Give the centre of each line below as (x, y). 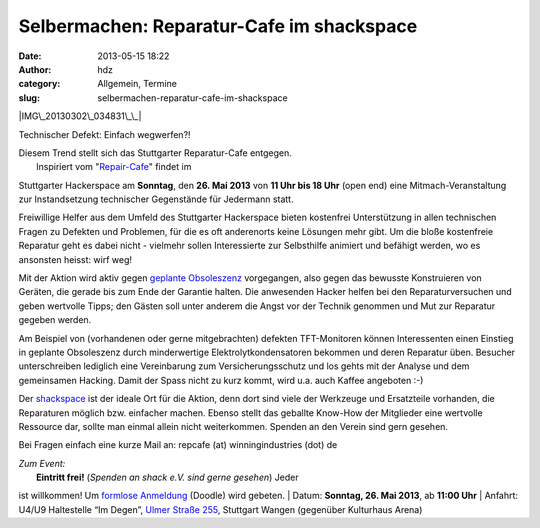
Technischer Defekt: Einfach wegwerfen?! (104, 134)
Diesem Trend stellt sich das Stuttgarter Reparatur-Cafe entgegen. (155, 152)
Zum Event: (42, 463)
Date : (30, 56)
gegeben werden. (55, 320)
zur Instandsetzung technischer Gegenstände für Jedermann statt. (156, 199)
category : (39, 84)
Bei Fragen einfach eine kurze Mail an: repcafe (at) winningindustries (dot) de (178, 445)
